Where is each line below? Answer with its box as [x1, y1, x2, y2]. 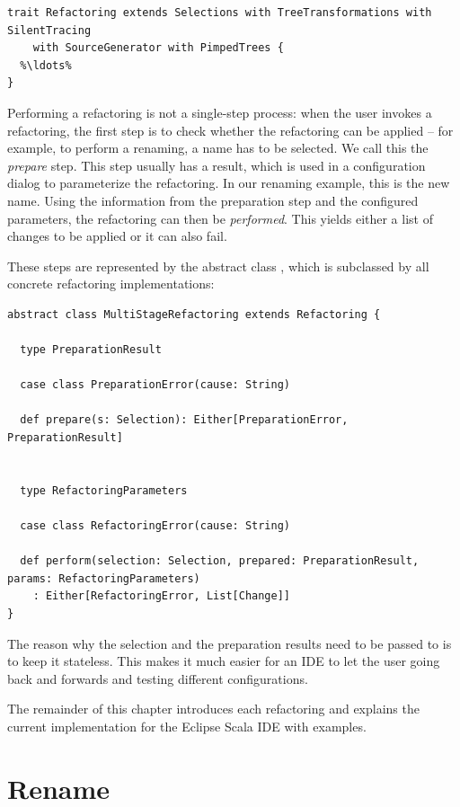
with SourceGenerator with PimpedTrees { [32, 41, 284, 55]
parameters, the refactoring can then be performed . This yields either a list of [7, 208, 433, 227]
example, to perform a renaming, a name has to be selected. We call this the [7, 138, 429, 157]
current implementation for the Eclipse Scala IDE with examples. [7, 716, 367, 735]
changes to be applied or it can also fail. [7, 226, 227, 245]
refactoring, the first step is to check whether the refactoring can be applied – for [7, 120, 454, 139]
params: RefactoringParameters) [7, 572, 200, 585]
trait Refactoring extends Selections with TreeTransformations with [7, 6, 432, 19]
